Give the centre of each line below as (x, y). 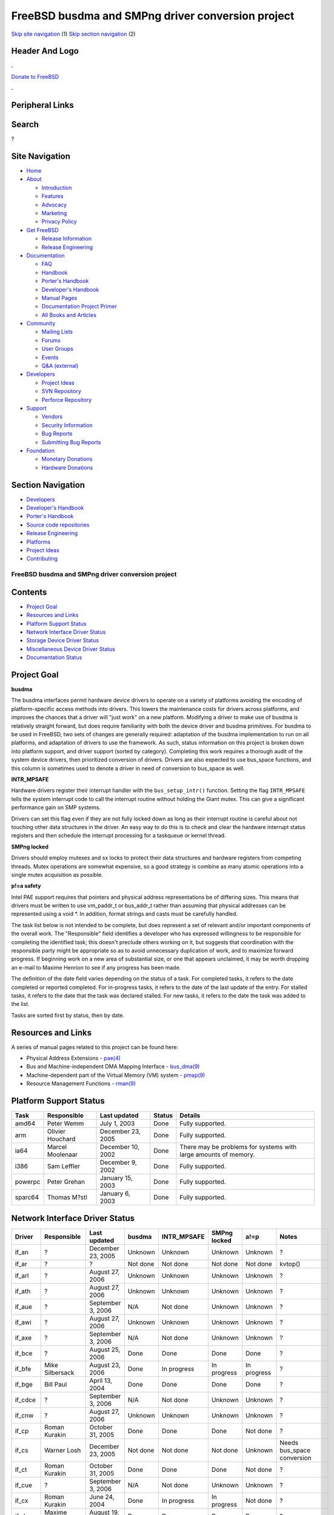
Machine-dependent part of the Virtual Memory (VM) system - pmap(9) (116, 1075)
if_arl (22, 1276)
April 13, (100, 1380)
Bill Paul (56, 1384)
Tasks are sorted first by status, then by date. (68, 1015)
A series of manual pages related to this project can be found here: (95, 1047)
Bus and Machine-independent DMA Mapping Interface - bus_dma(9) (113, 1067)
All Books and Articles (69, 315)
